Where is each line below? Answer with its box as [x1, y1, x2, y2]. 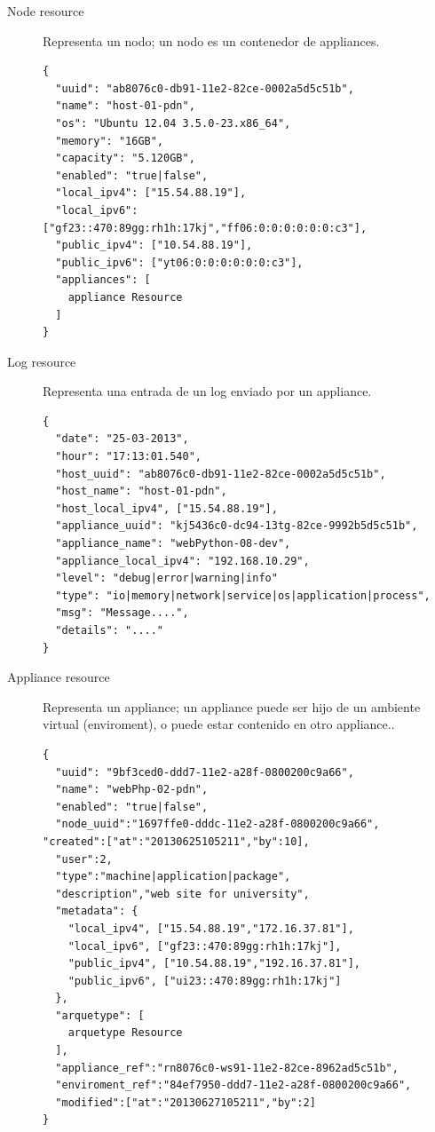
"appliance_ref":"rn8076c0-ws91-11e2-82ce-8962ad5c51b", [55, 1061, 399, 1074]
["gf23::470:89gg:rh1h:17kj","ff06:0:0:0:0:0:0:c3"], [43, 221, 368, 234]
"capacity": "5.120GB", [55, 152, 195, 165]
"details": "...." [55, 624, 164, 637]
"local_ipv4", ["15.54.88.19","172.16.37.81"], [67, 922, 354, 935]
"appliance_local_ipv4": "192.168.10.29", [55, 554, 310, 567]
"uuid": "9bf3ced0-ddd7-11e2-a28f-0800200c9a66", [55, 765, 354, 779]
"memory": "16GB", [55, 134, 164, 147]
